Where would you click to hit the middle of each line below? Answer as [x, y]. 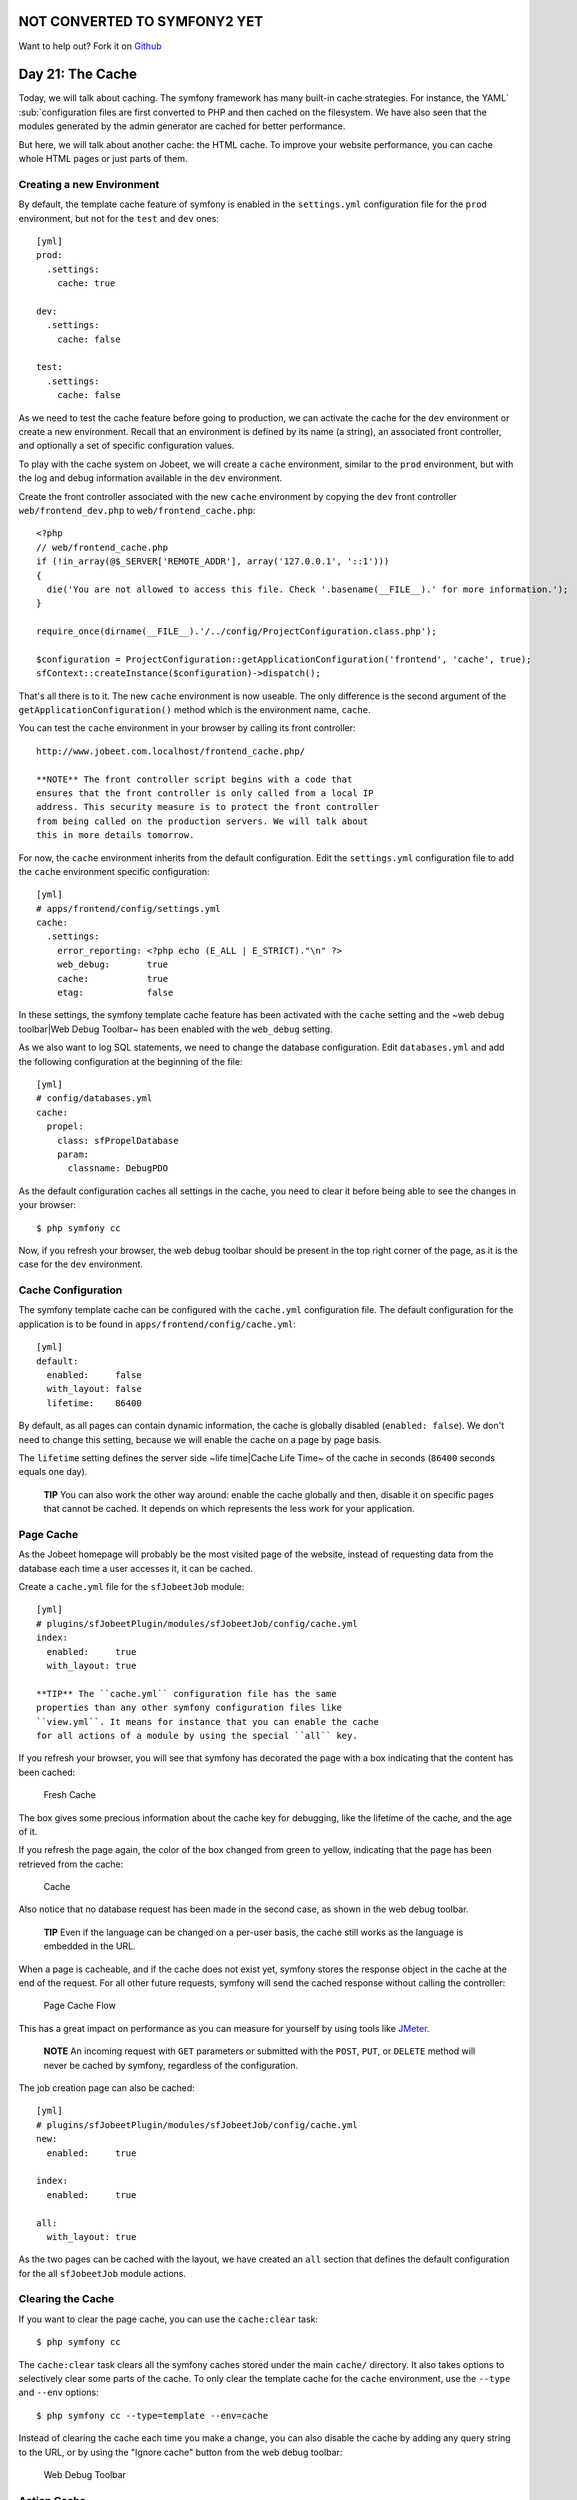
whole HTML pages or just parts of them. [103, 158]
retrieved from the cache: [71, 1864]
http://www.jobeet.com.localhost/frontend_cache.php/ [170, 751]
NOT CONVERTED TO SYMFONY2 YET [141, 21]
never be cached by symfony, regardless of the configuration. [171, 2065]
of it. [28, 1831]
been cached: [47, 1772]
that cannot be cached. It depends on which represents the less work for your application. [229, 1509]
